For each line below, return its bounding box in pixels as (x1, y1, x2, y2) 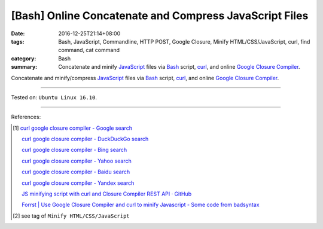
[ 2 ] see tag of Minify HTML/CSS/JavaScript (13, 212, 130, 219)
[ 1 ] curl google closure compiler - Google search (13, 124, 133, 132)
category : (11, 54, 36, 62)
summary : (11, 63, 38, 71)
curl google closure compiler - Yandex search (22, 179, 135, 187)
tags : (11, 38, 25, 45)
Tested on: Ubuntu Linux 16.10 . (11, 93, 97, 101)
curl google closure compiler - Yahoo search (22, 157, 132, 164)
